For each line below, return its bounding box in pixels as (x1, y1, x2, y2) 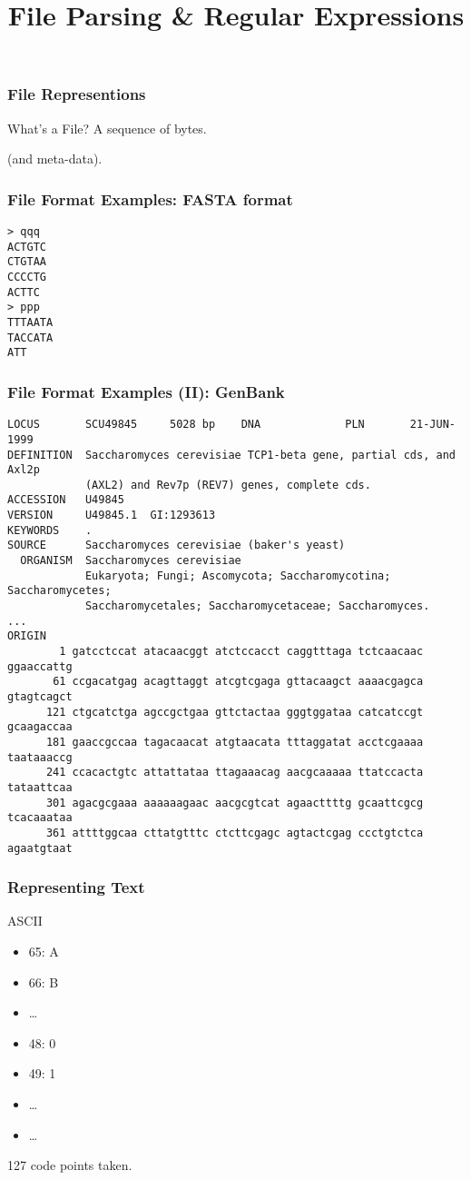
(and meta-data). (7, 149, 103, 168)
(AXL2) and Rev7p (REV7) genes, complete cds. (84, 478, 371, 491)
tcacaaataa (7, 811, 73, 825)
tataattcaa (7, 780, 73, 794)
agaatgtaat (7, 841, 73, 855)
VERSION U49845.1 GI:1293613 (7, 509, 216, 522)
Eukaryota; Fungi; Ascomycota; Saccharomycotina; (84, 569, 391, 582)
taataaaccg (7, 750, 73, 764)
